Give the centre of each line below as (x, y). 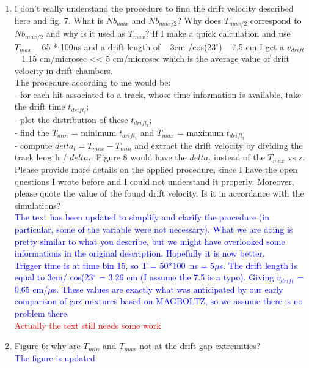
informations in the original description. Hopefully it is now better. (140, 253)
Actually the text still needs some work (88, 325)
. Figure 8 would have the (139, 157)
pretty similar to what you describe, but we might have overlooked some (150, 241)
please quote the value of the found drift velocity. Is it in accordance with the (159, 193)
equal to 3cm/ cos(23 (54, 277)
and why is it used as (86, 33)
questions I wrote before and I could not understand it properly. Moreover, (154, 181)
